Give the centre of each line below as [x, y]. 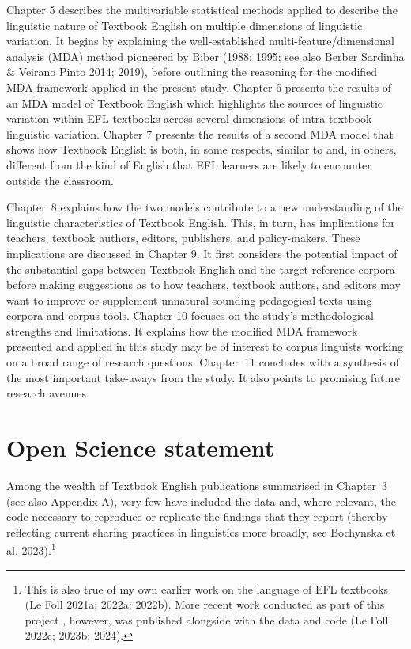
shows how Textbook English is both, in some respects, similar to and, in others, [202, 149]
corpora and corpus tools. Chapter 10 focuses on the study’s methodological [190, 315]
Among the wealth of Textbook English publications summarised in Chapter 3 [197, 485]
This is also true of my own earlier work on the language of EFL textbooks [206, 588]
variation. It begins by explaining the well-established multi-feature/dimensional [200, 41]
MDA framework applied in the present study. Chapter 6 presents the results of [199, 87]
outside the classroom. [60, 180]
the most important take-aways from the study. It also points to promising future [204, 377]
